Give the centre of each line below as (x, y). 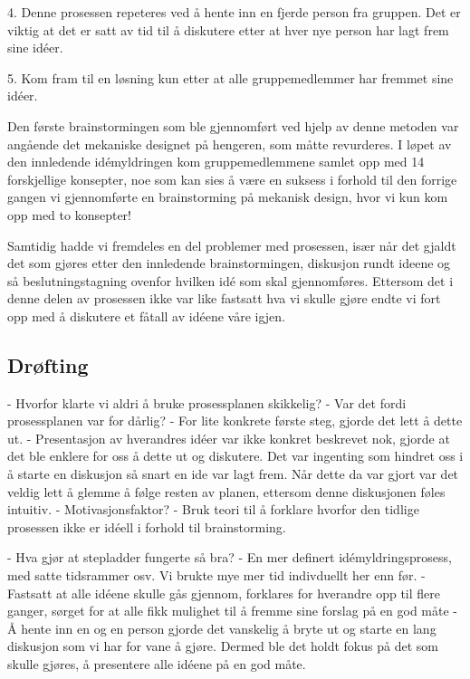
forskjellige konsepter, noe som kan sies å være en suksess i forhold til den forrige (232, 179)
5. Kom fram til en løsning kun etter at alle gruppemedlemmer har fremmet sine (230, 77)
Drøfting (48, 364)
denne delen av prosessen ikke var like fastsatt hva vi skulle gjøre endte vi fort (224, 298)
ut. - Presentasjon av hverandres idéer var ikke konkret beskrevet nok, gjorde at (229, 438)
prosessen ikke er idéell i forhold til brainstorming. (147, 526)
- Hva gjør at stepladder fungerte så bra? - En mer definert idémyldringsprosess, (230, 557)
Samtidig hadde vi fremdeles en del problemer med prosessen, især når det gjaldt (232, 245)
